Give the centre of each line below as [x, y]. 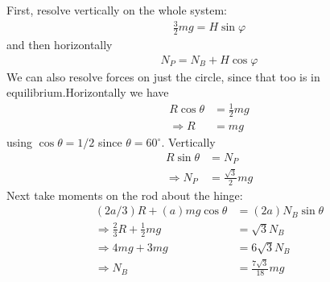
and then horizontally [60, 44]
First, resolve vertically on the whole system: [117, 10]
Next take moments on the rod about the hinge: [125, 195]
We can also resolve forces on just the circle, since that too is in [163, 76]
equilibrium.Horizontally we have [88, 92]
